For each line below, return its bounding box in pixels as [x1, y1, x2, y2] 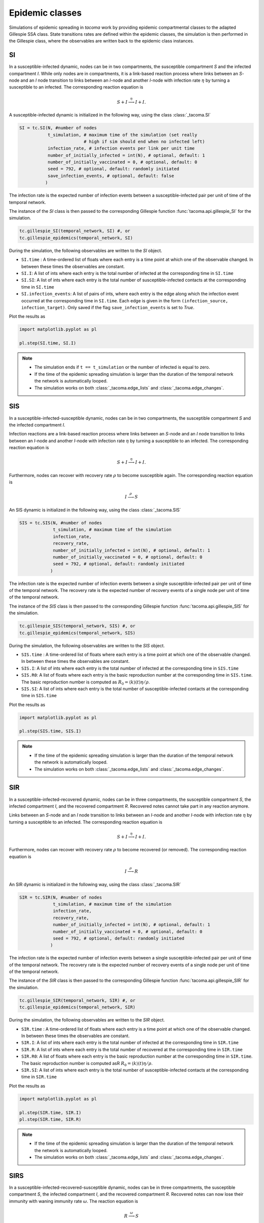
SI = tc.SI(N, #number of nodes [19, 125, 97, 131]
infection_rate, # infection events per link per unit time [47, 146, 195, 151]
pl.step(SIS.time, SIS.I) [19, 728, 82, 734]
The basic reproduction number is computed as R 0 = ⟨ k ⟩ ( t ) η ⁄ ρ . [21, 679, 150, 686]
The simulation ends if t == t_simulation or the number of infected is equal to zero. [34, 364, 210, 370]
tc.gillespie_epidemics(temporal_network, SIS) [19, 630, 135, 635]
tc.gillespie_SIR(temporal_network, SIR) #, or [19, 997, 135, 1003]
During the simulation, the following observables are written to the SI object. [9, 248, 162, 253]
